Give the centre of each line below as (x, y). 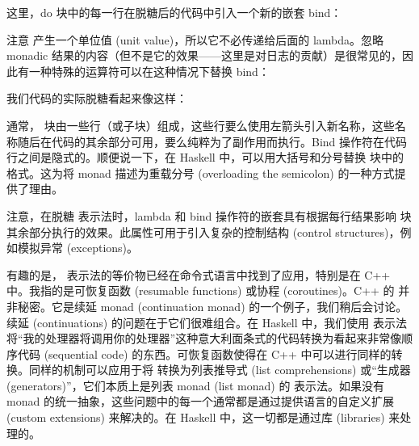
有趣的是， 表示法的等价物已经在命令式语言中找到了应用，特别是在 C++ (199, 274)
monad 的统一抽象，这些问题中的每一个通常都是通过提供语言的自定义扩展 (200, 401)
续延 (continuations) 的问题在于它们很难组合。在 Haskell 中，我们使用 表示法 (207, 322)
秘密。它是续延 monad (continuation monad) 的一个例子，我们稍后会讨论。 (212, 306)
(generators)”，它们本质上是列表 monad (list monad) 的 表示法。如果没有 (196, 385)
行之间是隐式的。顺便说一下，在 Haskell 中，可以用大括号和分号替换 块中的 (205, 157)
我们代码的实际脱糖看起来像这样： (97, 98)
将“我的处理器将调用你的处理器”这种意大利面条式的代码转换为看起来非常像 (204, 338)
